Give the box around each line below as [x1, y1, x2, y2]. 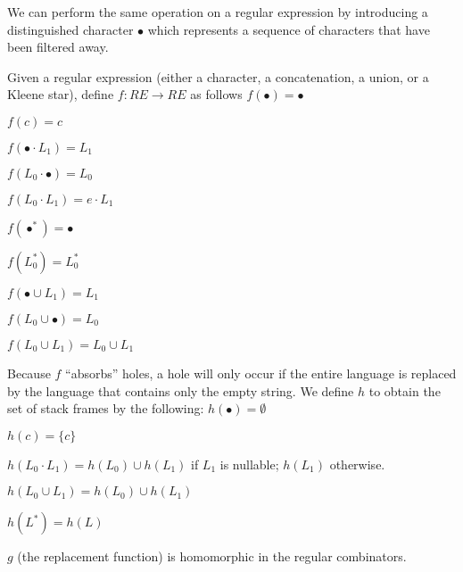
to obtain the [368, 381, 441, 400]
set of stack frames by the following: [7, 399, 204, 418]
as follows [190, 85, 243, 104]
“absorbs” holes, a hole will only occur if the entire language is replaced [65, 363, 457, 382]
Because [7, 363, 51, 382]
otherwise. [329, 454, 385, 473]
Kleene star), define [7, 85, 114, 104]
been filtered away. [7, 37, 109, 56]
